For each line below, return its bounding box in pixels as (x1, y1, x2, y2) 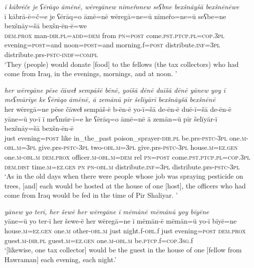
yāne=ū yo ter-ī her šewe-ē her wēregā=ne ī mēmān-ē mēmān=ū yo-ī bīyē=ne (4, 216, 237, 226)
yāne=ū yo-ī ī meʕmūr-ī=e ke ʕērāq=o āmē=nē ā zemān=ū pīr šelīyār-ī (4, 113, 217, 124)
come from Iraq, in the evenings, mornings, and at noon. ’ (4, 68, 177, 79)
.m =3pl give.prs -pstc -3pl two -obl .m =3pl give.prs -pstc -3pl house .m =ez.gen (15, 142, 238, 152)
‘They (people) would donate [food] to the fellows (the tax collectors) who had (4, 59, 239, 69)
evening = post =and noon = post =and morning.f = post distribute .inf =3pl (4, 40, 220, 50)
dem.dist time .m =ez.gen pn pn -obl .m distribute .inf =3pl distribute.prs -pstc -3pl (4, 161, 240, 171)
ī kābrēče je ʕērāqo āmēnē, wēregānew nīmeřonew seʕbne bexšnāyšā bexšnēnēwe (4, 1, 239, 11)
